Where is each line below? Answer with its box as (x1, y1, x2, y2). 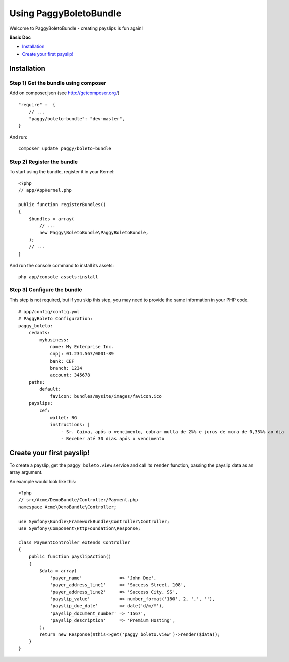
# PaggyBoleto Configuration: (18, 316, 93, 322)
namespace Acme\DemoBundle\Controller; (18, 504, 117, 510)
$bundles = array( (28, 216, 75, 222)
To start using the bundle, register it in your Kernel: (9, 169, 115, 175)
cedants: (28, 330, 50, 336)
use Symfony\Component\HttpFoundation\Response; (18, 526, 141, 531)
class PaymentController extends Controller (18, 539, 131, 545)
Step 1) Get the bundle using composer (9, 79, 107, 86)
